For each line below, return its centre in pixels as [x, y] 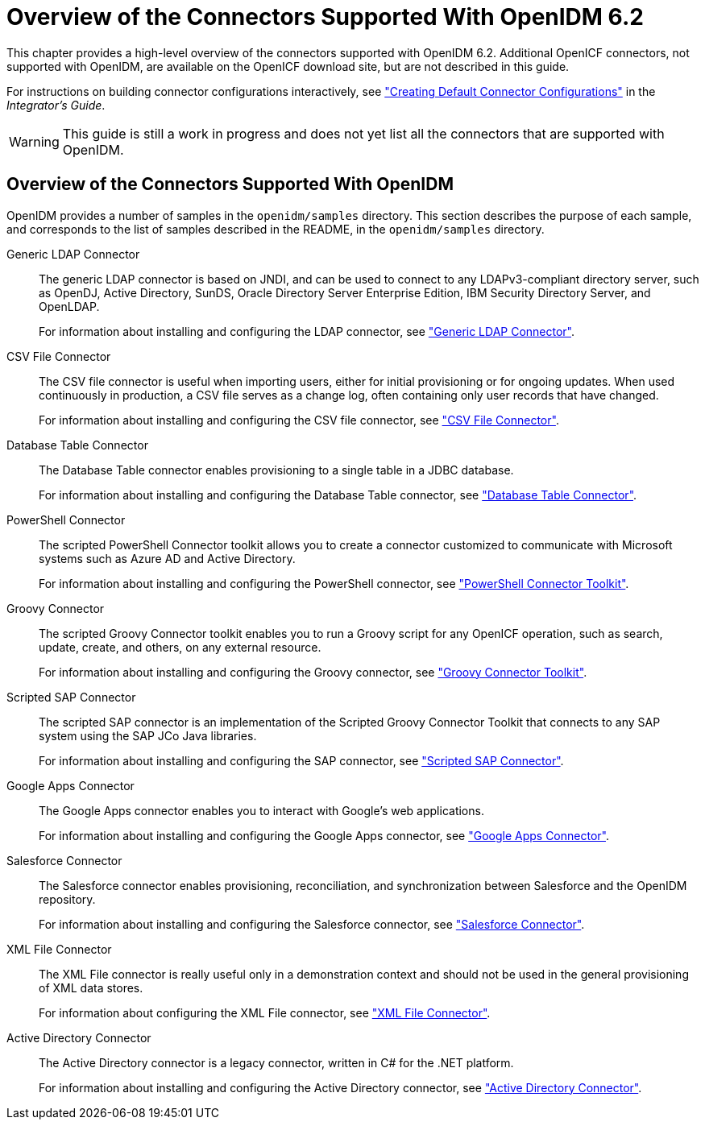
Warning [34, 141]
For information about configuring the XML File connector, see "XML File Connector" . [265, 1012]
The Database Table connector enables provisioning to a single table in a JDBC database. [276, 470]
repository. [67, 899]
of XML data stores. [91, 987]
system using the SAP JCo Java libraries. [148, 735]
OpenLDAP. [69, 306]
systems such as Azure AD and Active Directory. [167, 558]
